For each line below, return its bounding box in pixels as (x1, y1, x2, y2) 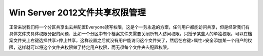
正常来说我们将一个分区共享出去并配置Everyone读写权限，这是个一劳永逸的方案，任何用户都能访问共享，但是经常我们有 (9, 24, 250, 30)
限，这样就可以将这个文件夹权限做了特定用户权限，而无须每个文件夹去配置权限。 (9, 44, 171, 50)
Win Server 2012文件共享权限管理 (9, 7, 146, 18)
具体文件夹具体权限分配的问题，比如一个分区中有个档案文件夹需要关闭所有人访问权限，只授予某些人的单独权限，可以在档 (9, 30, 252, 36)
